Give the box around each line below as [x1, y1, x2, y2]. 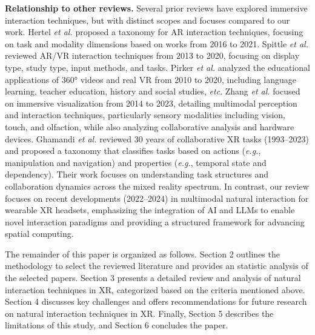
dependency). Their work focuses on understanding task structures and [5, 168, 269, 181]
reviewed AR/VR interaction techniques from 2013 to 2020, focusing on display [5, 49, 300, 62]
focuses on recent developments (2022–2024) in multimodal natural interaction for [5, 191, 309, 204]
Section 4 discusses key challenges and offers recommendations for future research [5, 295, 307, 308]
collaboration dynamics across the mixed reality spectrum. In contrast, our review [5, 179, 309, 192]
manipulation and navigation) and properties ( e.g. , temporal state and [5, 156, 267, 168]
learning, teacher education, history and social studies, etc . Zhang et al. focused [5, 85, 300, 98]
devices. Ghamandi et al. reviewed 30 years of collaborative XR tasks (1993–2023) [5, 132, 309, 145]
